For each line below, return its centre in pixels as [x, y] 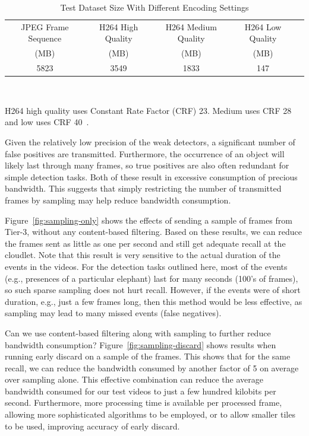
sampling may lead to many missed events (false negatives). [113, 313]
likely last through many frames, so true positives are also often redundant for [147, 165]
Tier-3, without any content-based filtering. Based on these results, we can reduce [154, 232]
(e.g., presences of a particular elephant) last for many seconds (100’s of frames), [152, 278]
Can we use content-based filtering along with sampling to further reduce [138, 332]
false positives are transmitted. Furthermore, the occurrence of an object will [145, 153]
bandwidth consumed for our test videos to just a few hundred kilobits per [141, 391]
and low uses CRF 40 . [47, 122]
